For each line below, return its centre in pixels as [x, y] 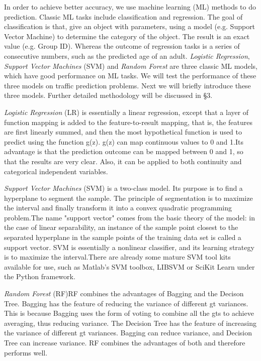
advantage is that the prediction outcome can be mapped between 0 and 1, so [124, 151]
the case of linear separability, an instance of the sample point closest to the [121, 227]
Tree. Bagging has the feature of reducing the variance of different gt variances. [126, 303]
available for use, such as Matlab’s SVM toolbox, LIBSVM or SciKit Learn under [129, 266]
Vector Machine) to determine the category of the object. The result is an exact [127, 36]
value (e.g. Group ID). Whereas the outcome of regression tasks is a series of [122, 46]
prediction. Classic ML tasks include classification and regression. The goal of [123, 16]
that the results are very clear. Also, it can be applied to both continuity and [123, 161]
